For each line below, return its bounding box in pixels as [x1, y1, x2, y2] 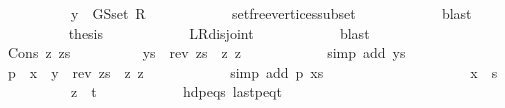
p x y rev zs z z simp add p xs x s [7, 61, 498, 82]
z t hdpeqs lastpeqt [70, 81, 282, 102]
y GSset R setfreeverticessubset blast [70, 3, 472, 23]
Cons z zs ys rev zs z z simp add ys [7, 42, 406, 63]
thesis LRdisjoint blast [68, 22, 370, 43]
